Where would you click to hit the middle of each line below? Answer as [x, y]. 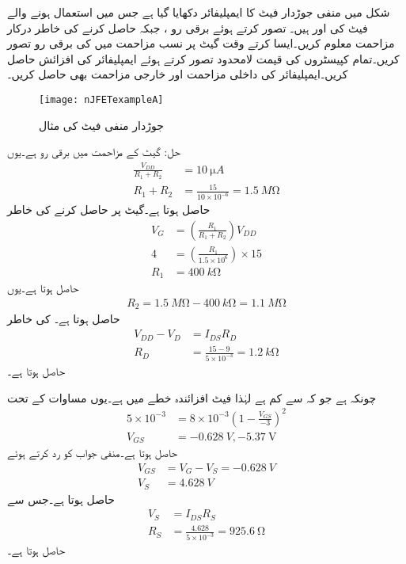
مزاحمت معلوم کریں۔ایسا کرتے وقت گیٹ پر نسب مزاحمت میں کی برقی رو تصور [201, 43]
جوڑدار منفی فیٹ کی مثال [101, 125]
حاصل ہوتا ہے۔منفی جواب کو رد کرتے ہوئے [93, 453]
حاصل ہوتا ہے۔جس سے [61, 499]
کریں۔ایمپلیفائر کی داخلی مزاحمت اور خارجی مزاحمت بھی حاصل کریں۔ [178, 74]
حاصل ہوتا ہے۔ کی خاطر [64, 319]
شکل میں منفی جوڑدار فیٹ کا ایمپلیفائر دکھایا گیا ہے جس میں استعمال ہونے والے [199, 12]
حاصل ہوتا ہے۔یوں [43, 288]
